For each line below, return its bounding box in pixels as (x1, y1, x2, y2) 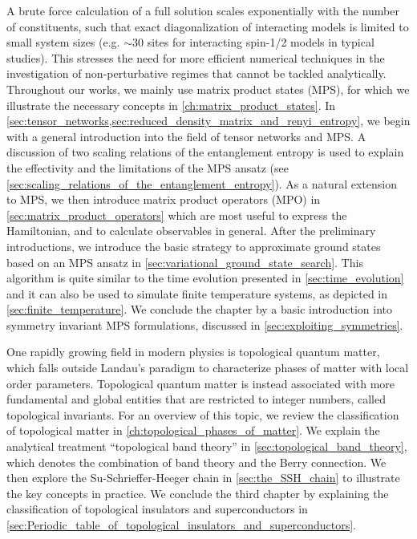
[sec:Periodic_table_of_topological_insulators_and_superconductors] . (6, 517, 356, 533)
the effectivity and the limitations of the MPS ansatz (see (6, 159, 289, 176)
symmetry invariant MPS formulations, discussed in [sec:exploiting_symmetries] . (6, 316, 403, 333)
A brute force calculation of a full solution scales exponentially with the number (6, 2, 399, 18)
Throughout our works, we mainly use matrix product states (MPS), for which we (6, 80, 410, 97)
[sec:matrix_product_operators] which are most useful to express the (6, 206, 347, 223)
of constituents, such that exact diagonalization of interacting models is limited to (6, 18, 409, 34)
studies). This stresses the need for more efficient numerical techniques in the (6, 49, 385, 66)
